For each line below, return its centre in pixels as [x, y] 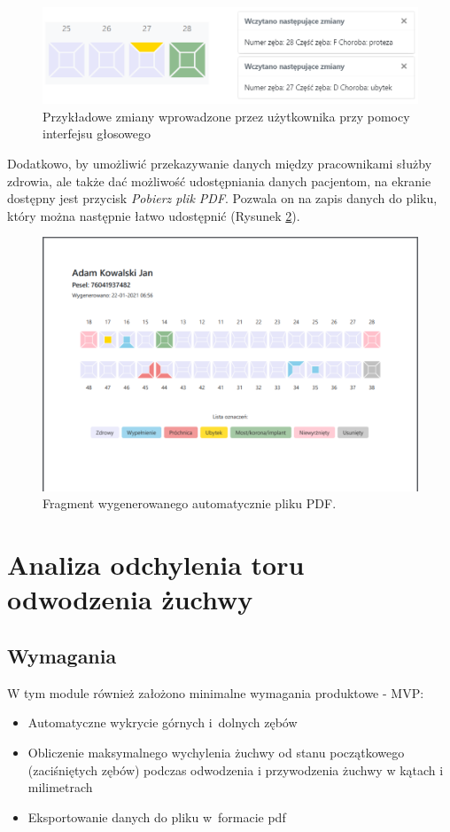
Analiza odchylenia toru [156, 565]
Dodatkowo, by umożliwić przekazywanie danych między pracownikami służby [220, 163]
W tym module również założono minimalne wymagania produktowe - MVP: [216, 692]
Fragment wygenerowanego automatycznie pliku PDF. [190, 503]
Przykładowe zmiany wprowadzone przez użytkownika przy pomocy [226, 116]
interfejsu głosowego [97, 133]
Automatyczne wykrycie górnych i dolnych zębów [163, 722]
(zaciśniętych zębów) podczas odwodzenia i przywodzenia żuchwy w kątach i [236, 769]
